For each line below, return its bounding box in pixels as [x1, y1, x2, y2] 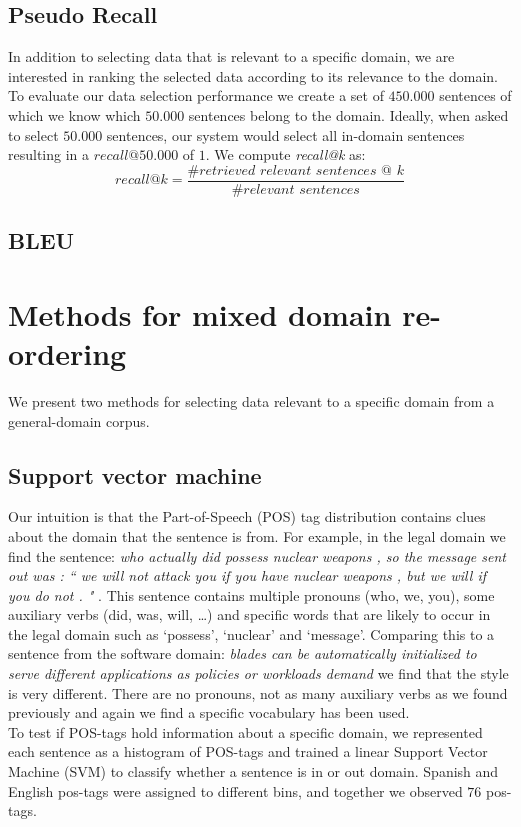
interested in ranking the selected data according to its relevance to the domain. [8, 65, 498, 86]
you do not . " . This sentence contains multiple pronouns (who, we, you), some [8, 584, 495, 605]
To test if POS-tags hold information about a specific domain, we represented [8, 721, 483, 742]
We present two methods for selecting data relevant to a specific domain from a [8, 390, 495, 411]
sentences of [439, 85, 512, 106]
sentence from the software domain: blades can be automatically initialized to [8, 643, 477, 664]
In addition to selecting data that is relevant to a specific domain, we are [8, 46, 455, 67]
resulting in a [8, 144, 90, 165]
